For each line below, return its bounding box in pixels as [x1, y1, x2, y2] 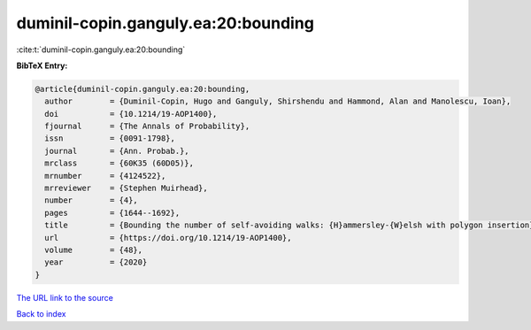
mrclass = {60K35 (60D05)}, [44, 158, 195, 168]
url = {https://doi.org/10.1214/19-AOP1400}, [44, 233, 292, 242]
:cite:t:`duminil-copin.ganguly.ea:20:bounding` [16, 44, 186, 55]
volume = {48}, [44, 245, 143, 255]
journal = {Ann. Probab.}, [44, 146, 189, 156]
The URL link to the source [16, 292, 114, 303]
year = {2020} [44, 257, 148, 267]
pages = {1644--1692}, [44, 208, 181, 218]
